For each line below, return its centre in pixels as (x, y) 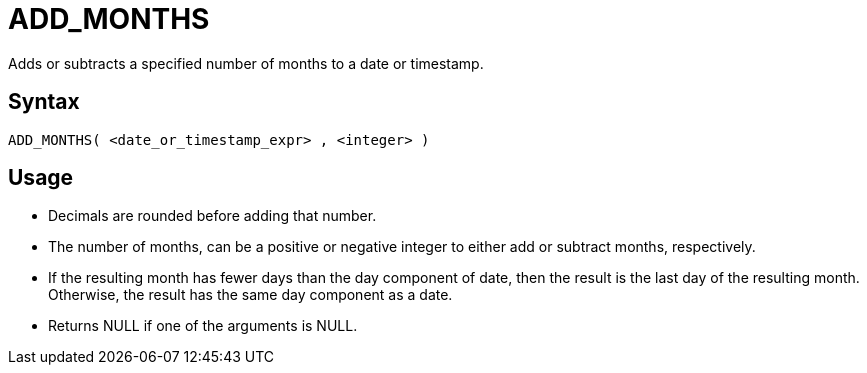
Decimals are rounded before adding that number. (212, 216)
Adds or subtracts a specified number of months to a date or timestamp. (246, 63)
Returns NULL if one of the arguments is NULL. (203, 326)
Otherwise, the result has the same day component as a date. (250, 295)
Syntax (44, 102)
